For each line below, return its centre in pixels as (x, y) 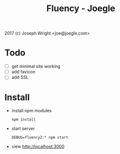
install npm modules (31, 111)
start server (23, 129)
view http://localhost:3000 (38, 147)
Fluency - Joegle (81, 9)
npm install (23, 120)
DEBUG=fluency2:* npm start (40, 137)
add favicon (23, 72)
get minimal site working (36, 67)
